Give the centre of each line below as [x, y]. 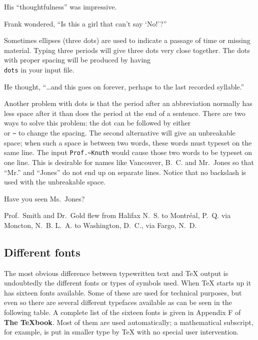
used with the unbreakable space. [55, 182]
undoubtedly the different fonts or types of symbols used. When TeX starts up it [128, 283]
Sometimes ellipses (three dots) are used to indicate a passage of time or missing [127, 40]
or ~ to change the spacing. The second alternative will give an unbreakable [120, 132]
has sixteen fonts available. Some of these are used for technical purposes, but [123, 292]
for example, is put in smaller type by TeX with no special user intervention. [121, 332]
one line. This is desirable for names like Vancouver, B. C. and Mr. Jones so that [129, 162]
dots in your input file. [39, 69]
